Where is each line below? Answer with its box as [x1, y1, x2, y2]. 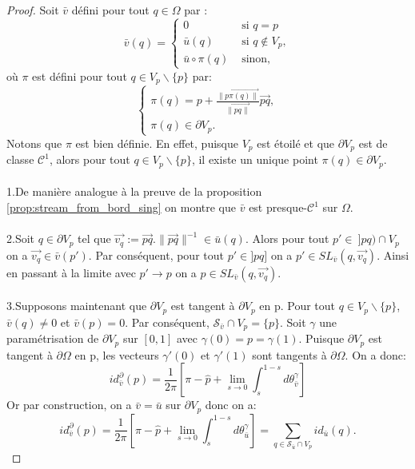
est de [358, 134, 388, 151]
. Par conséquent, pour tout [88, 246, 224, 263]
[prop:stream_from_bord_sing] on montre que [6, 199, 237, 216]
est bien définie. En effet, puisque [75, 134, 238, 151]
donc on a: [205, 396, 257, 413]
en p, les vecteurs [74, 346, 159, 363]
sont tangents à [252, 346, 327, 363]
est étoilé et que [257, 134, 335, 151]
